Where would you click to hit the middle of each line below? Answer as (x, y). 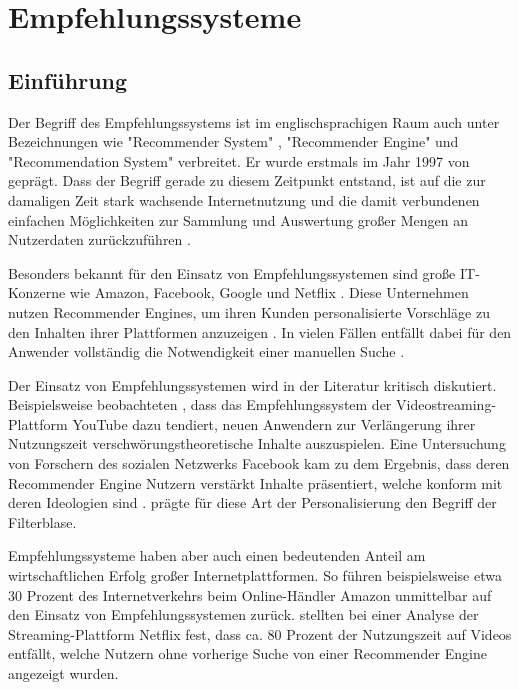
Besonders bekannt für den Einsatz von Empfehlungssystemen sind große (232, 272)
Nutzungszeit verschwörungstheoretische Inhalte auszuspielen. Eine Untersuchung (257, 443)
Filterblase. (42, 521)
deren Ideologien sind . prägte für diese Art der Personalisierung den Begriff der (252, 502)
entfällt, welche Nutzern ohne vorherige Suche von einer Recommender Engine (247, 653)
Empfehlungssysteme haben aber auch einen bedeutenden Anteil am (217, 555)
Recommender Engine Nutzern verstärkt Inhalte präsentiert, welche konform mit (255, 482)
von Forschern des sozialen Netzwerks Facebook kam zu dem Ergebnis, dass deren (259, 463)
